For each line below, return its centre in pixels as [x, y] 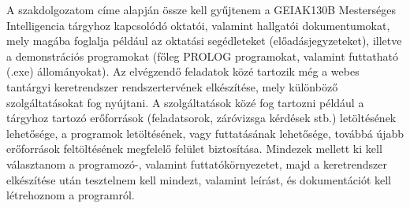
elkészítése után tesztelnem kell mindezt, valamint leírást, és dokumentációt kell [199, 179]
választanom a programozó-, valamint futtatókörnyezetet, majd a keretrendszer [197, 163]
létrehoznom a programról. [71, 195]
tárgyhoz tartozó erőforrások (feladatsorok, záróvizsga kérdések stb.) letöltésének [201, 118]
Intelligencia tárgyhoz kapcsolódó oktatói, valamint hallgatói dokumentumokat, [198, 25]
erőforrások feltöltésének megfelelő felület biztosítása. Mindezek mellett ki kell [194, 149]
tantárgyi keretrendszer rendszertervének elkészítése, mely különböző [172, 86]
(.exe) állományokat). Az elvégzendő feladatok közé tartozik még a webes [183, 71]
